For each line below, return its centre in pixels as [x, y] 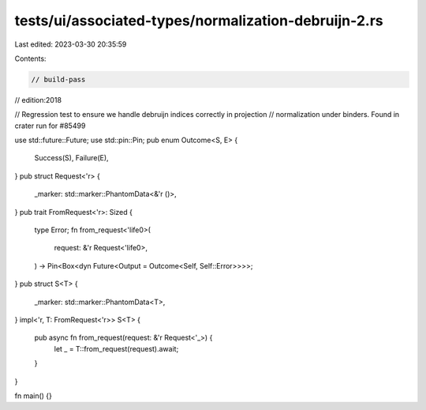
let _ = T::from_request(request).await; [116, 348]
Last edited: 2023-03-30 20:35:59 [71, 44]
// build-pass [58, 79]
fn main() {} [34, 396]
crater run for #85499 [50, 126]
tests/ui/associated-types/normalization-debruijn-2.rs [199, 21]
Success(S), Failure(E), [72, 158]
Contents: [30, 58]
